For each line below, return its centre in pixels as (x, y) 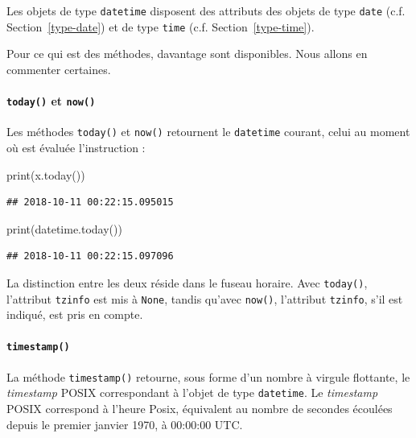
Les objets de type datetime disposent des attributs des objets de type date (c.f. (206, 10)
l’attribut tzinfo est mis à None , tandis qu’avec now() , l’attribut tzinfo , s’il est (205, 298)
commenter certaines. (59, 69)
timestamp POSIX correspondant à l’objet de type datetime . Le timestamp (192, 393)
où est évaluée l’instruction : (76, 148)
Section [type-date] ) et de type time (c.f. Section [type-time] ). (161, 26)
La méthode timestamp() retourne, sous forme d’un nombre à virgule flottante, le (208, 376)
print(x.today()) (46, 174)
